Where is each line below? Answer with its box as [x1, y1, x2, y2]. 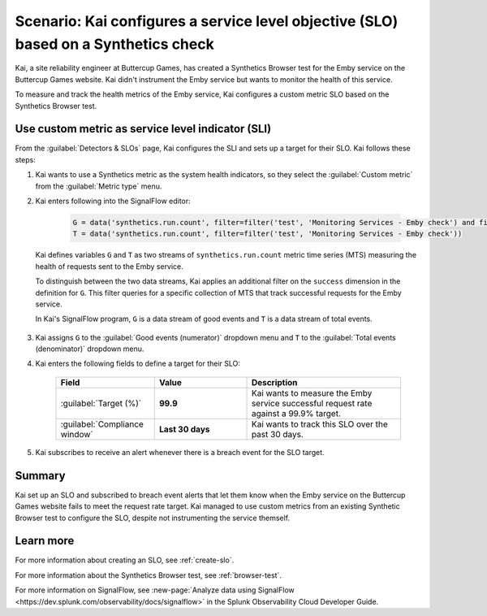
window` [60, 428, 93, 440]
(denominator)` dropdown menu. [35, 344, 144, 354]
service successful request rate [251, 397, 373, 409]
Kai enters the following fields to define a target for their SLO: [35, 358, 241, 369]
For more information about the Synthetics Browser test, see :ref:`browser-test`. [15, 570, 282, 580]
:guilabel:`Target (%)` [60, 397, 142, 409]
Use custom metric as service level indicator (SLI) [15, 122, 272, 136]
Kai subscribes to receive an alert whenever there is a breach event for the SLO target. [35, 447, 325, 457]
